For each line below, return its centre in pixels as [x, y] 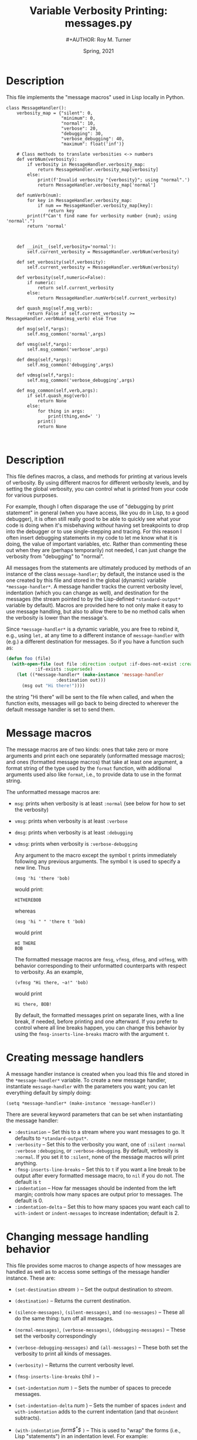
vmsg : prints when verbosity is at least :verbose [71, 821]
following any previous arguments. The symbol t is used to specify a [97, 861]
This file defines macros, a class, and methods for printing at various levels [97, 476]
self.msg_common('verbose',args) [68, 349]
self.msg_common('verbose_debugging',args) [81, 380]
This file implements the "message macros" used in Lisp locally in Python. [95, 97]
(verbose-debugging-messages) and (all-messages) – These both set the [101, 1347]
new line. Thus [32, 867]
